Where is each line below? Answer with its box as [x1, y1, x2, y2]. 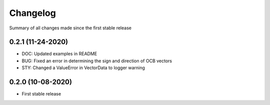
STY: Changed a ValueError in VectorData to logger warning [21, 65, 145, 71]
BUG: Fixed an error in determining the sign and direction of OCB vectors [21, 58, 172, 64]
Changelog [9, 7, 56, 18]
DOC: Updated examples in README [21, 51, 97, 57]
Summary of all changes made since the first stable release [9, 25, 132, 31]
